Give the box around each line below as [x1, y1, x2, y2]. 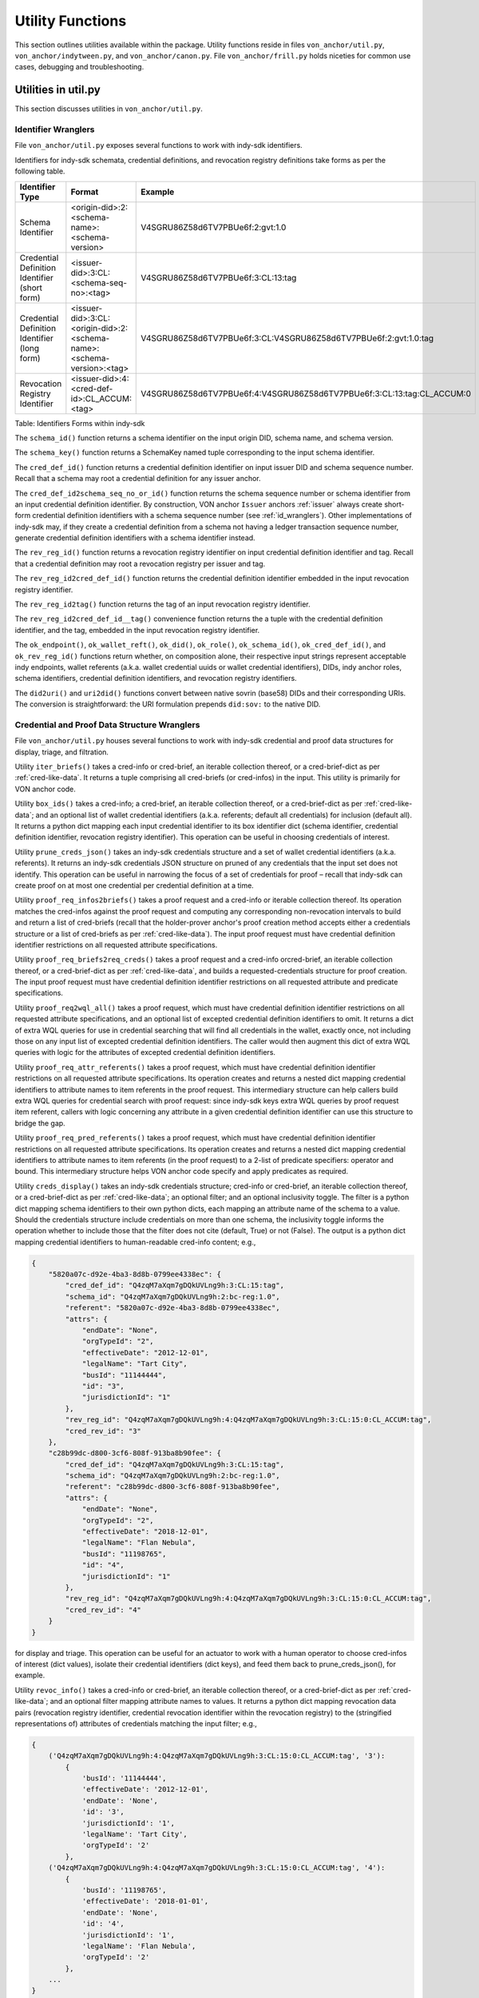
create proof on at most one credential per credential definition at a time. [14, 880, 255, 890]
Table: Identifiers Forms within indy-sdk [14, 418, 145, 428]
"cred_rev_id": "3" [65, 1427, 141, 1435]
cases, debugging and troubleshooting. [14, 62, 144, 72]
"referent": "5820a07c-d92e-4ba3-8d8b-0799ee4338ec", [65, 1303, 280, 1312]
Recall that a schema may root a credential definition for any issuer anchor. [14, 474, 261, 484]
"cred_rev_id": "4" [65, 1605, 141, 1614]
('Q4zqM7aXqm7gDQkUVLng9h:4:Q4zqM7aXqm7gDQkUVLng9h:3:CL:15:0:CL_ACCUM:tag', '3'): [48, 1751, 386, 1761]
